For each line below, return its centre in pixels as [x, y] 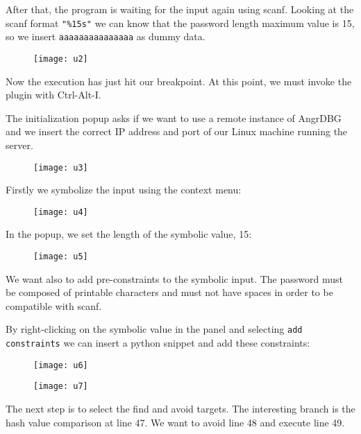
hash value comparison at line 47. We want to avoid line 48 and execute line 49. [175, 422]
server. [19, 145]
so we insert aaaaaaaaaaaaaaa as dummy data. [106, 36]
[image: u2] [61, 59]
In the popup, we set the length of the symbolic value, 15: [129, 234]
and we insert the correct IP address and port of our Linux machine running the [177, 131]
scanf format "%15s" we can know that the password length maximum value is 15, [180, 23]
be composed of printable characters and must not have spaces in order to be [169, 292]
